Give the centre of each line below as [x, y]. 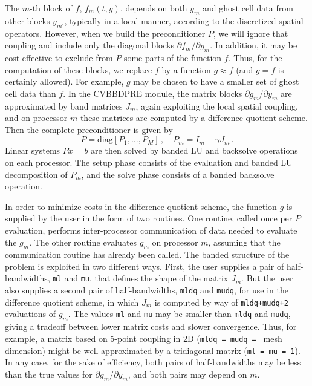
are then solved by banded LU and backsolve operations [194, 150]
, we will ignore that [251, 33]
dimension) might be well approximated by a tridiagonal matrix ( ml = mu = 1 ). [153, 350]
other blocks [28, 20]
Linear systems [33, 150]
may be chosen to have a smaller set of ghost [216, 81]
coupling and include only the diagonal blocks [90, 45]
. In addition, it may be [254, 45]
